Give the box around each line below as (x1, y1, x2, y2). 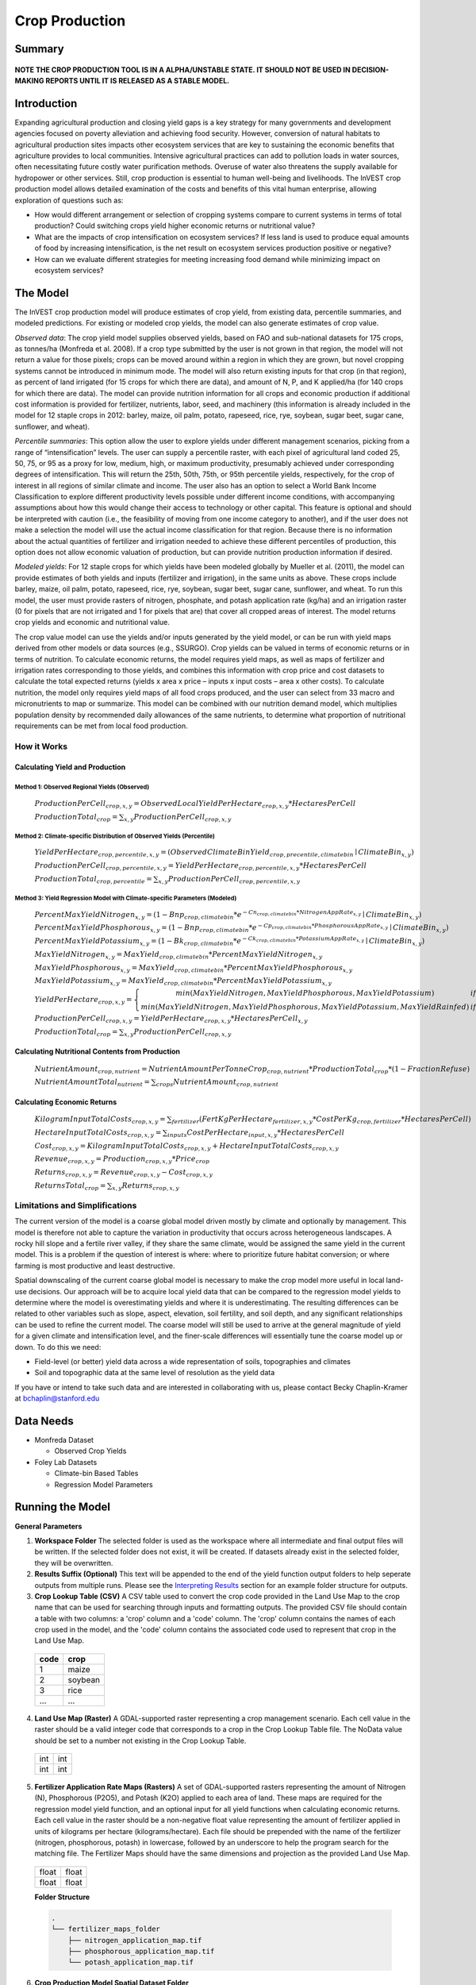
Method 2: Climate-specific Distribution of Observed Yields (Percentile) (14, 832, 216, 840)
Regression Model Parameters (54, 1479, 154, 1489)
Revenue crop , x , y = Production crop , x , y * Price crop (34, 1154, 210, 1166)
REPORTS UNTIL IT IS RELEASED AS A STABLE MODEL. (44, 75, 230, 85)
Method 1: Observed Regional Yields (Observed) (14, 783, 150, 792)
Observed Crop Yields (54, 1446, 127, 1456)
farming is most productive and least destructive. (14, 1261, 175, 1270)
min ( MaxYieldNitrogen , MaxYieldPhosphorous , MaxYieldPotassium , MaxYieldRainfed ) (140, 1003, 470, 1012)
